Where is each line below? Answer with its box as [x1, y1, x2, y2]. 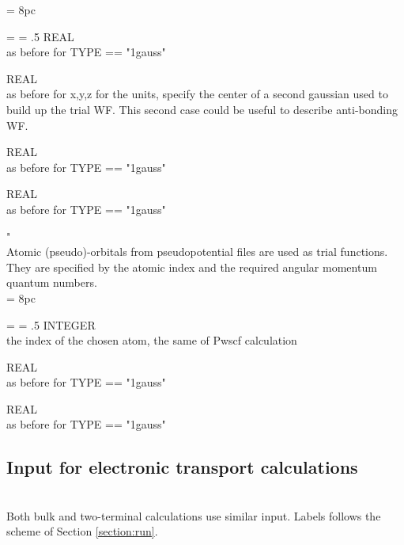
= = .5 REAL [6, 28, 74, 44]
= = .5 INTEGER [6, 316, 96, 333]
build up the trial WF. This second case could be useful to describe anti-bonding [6, 101, 398, 117]
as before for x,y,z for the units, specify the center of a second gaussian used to [6, 86, 388, 102]
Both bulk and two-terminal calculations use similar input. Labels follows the [6, 507, 381, 524]
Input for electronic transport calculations [6, 455, 358, 479]
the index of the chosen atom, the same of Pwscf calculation [6, 332, 297, 349]
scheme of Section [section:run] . [6, 523, 158, 539]
